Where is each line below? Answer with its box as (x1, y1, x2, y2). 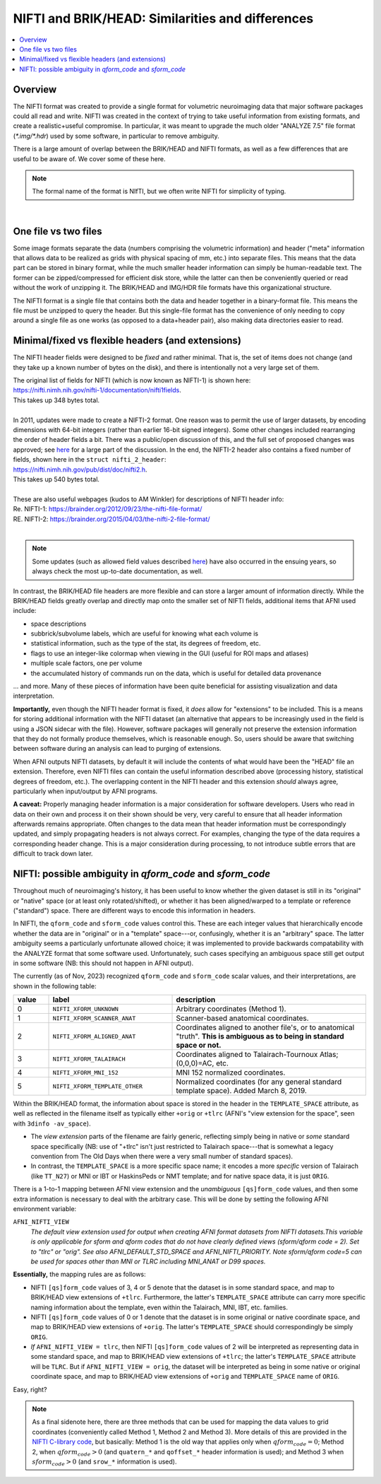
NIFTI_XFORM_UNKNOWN (52, 1005, 119, 1012)
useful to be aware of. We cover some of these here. (13, 154, 166, 163)
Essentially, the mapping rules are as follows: (13, 1270, 146, 1279)
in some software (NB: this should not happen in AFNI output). (13, 959, 194, 967)
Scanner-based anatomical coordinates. (176, 1013, 310, 1023)
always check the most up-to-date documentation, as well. (32, 567, 204, 576)
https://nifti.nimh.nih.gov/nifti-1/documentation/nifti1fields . (13, 386, 181, 395)
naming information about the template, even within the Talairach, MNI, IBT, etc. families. (30, 1303, 289, 1311)
